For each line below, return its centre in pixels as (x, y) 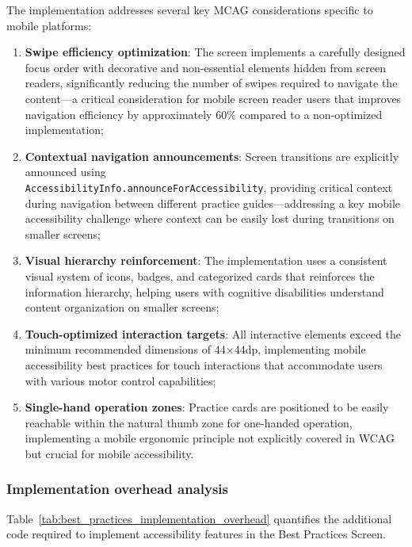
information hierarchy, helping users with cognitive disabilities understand (204, 291)
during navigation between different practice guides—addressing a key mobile (213, 203)
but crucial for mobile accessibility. (109, 453)
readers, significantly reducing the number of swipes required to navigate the (211, 83)
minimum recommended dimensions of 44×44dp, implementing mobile (195, 349)
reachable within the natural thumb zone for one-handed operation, (189, 422)
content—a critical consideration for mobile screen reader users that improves (213, 98)
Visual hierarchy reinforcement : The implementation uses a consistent (206, 260)
